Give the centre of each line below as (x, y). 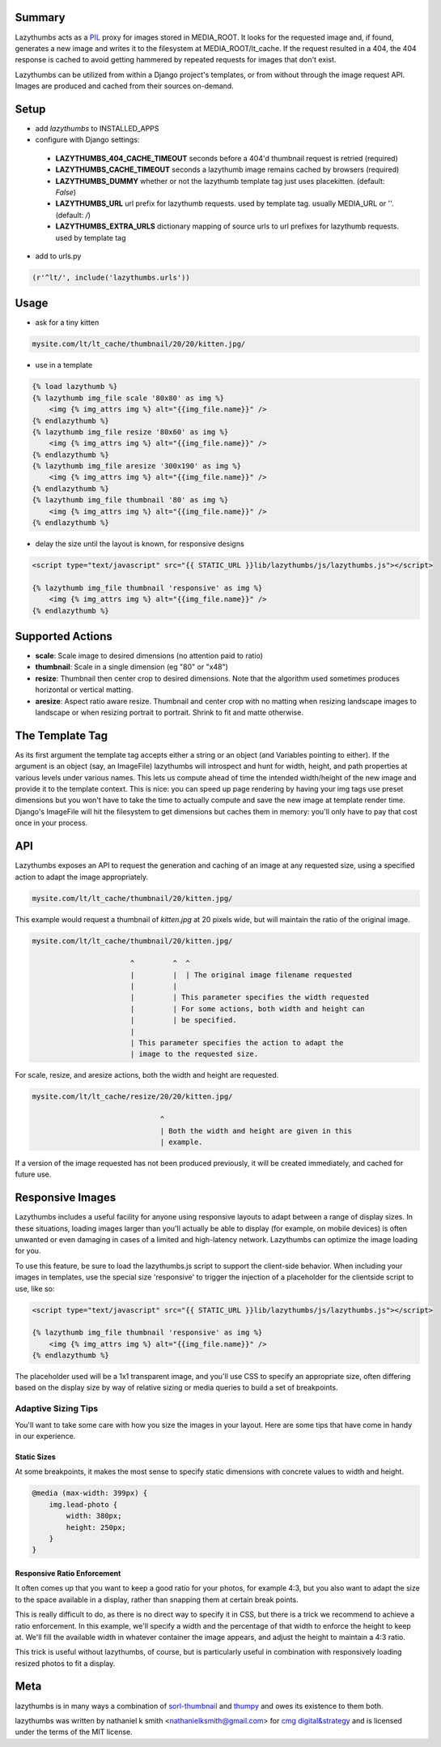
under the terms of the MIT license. (74, 1732)
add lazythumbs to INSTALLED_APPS (97, 128)
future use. (33, 1174)
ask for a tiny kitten (67, 322)
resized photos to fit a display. (65, 1663)
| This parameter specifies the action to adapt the (237, 1043)
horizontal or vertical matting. (84, 690)
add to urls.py (58, 256)
